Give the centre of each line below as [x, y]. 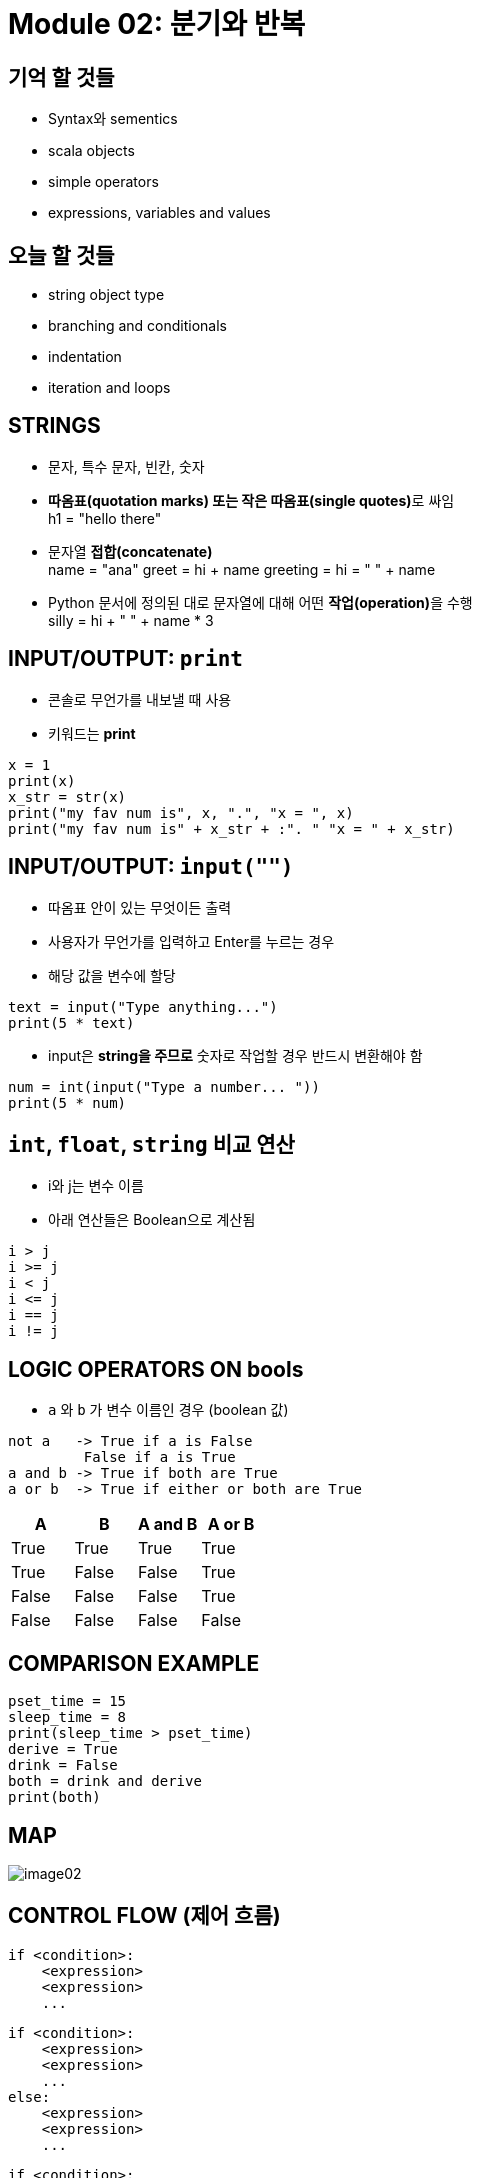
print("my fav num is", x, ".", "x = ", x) [181, 812]
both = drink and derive [105, 1781]
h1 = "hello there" [105, 518]
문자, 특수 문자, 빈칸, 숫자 [126, 466]
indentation [85, 357]
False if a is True [159, 1457]
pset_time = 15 [67, 1701]
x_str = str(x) [67, 796]
